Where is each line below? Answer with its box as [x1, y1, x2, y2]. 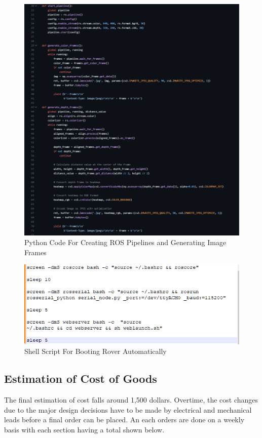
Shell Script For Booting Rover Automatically [24, 346, 167, 356]
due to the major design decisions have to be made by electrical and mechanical [4, 404, 252, 415]
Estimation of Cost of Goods [4, 371, 157, 386]
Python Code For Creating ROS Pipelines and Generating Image [24, 237, 227, 248]
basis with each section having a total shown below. [4, 424, 165, 434]
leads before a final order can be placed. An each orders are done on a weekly [4, 414, 245, 425]
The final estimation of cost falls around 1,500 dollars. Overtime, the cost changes [4, 394, 258, 405]
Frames [24, 247, 47, 257]
